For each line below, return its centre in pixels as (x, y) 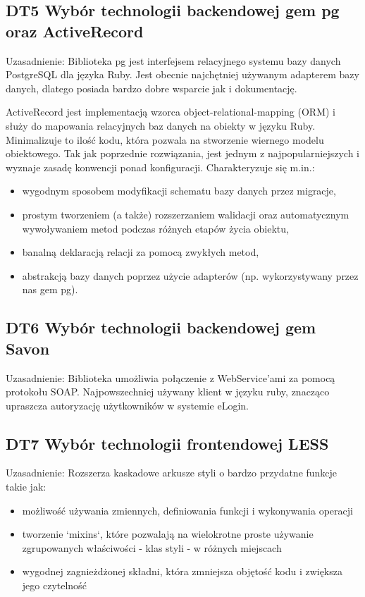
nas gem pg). (50, 289)
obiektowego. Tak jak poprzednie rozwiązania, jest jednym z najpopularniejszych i (182, 153)
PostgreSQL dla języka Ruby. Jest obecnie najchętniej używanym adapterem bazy (182, 74)
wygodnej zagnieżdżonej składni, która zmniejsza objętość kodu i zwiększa (182, 571)
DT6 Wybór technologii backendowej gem (161, 327)
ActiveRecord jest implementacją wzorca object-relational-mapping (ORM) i (171, 112)
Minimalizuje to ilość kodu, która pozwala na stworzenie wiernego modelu (165, 139)
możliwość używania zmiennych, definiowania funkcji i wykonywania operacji (187, 510)
